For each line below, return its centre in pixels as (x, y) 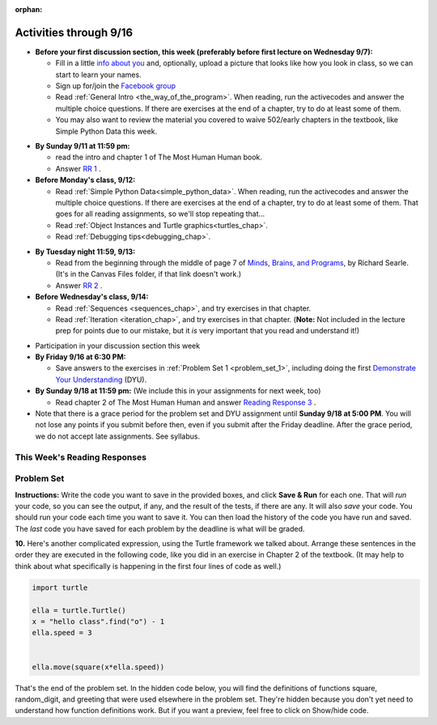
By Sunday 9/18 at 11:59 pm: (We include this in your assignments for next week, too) (178, 391)
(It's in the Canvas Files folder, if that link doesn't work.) (148, 274)
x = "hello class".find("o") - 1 (98, 622)
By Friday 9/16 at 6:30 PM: (81, 357)
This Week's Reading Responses (81, 457)
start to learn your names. (98, 74)
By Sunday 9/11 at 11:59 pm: (83, 146)
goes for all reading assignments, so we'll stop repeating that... (160, 214)
